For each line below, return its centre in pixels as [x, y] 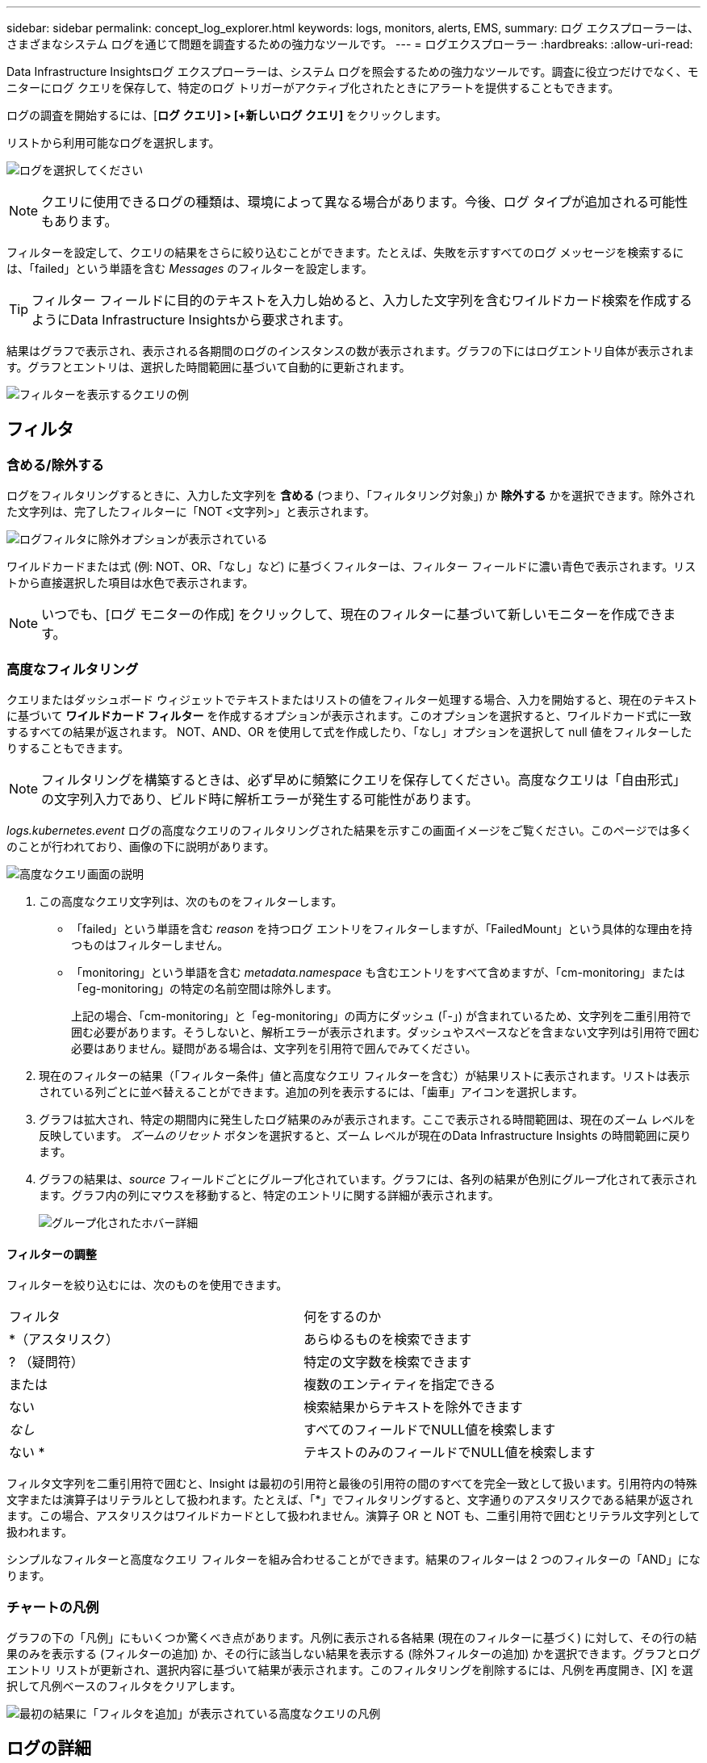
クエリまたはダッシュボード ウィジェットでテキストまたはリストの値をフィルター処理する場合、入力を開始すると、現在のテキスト [352, 699]
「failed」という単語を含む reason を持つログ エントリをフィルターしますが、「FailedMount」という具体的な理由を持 [382, 928]
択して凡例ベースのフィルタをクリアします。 [124, 1686]
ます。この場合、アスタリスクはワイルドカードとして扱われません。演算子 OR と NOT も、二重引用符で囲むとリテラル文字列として [353, 1516]
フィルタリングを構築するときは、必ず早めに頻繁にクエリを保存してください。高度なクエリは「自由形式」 [364, 779]
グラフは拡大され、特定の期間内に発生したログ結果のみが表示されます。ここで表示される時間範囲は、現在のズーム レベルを [368, 1119]
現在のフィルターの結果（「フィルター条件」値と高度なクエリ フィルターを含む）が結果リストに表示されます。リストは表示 [364, 1075]
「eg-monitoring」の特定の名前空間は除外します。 [205, 988]
